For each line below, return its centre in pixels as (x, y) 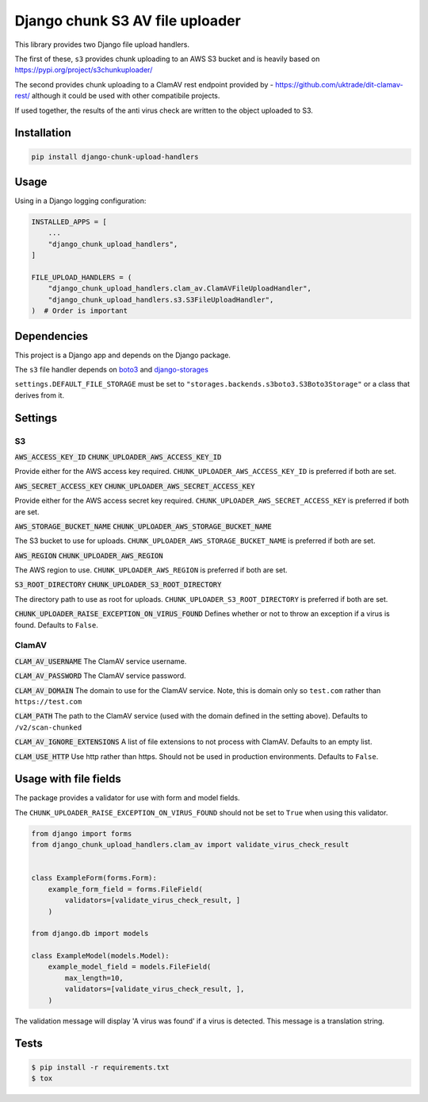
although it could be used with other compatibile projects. (126, 96)
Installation (43, 133)
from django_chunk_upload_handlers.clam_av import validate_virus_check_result (190, 845)
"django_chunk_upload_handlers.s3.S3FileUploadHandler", (161, 299)
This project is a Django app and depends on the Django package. (123, 355)
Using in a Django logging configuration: (80, 201)
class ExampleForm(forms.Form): (94, 878)
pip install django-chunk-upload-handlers (115, 156)
